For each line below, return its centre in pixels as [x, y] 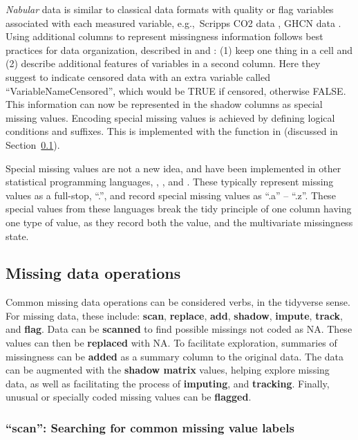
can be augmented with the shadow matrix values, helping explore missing [168, 370]
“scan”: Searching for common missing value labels [150, 427]
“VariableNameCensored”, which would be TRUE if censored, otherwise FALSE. [176, 90]
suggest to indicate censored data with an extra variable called [138, 76]
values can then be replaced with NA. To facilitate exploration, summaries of [171, 343]
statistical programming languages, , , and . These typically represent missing [170, 182]
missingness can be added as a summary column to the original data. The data [175, 356]
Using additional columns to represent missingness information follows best [164, 36]
